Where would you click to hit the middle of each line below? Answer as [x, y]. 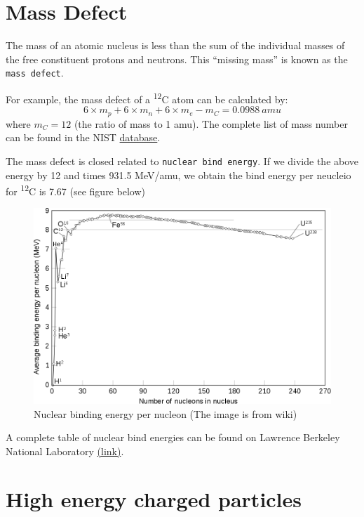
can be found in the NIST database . [83, 137]
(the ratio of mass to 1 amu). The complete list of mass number [211, 123]
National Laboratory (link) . [65, 451]
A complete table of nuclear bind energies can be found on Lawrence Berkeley [173, 437]
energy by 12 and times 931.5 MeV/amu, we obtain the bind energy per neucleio [178, 175]
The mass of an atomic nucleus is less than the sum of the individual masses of [175, 45]
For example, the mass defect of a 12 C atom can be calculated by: [147, 98]
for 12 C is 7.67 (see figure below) [75, 190]
